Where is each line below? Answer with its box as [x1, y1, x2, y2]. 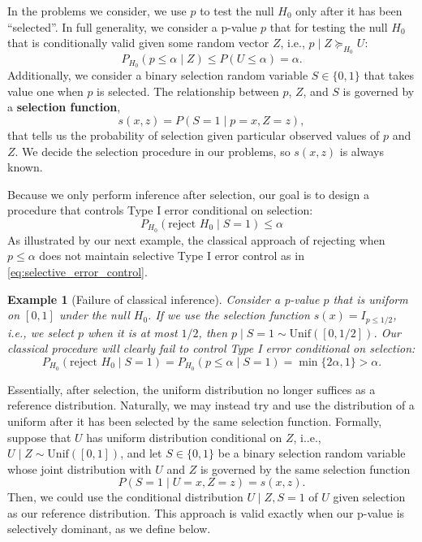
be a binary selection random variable [217, 444, 406, 462]
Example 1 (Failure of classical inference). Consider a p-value [7, 290, 320, 307]
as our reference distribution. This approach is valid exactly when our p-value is [7, 504, 405, 521]
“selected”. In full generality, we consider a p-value [7, 18, 257, 35]
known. [7, 158, 43, 176]
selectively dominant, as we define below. [7, 520, 211, 537]
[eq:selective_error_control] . [7, 263, 148, 280]
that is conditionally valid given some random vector [7, 34, 269, 51]
